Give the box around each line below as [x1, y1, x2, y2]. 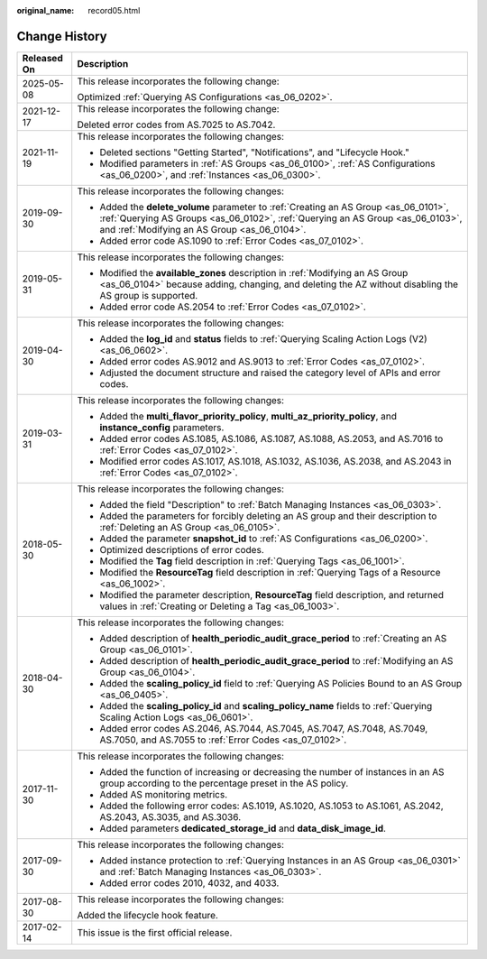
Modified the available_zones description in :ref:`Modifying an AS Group [99, 266, 409, 279]
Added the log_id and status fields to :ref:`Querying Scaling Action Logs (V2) [99, 332, 427, 345]
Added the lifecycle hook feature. [77, 908, 218, 921]
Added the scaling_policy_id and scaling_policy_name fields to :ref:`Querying [99, 699, 433, 712]
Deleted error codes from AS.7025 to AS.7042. [77, 118, 276, 131]
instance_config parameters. [99, 420, 225, 433]
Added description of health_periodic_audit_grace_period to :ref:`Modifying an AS [99, 654, 454, 667]
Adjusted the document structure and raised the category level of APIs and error [99, 366, 441, 379]
